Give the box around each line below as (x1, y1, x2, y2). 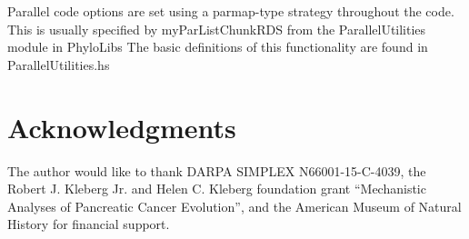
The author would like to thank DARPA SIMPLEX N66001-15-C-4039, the (7, 161, 426, 180)
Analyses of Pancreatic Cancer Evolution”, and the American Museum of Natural (7, 196, 462, 215)
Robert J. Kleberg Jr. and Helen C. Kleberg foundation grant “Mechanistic (7, 179, 426, 198)
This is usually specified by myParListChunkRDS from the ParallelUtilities (7, 19, 426, 38)
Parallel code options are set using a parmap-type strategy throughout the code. (7, 2, 454, 20)
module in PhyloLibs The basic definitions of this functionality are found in (7, 37, 428, 56)
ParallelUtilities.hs (7, 55, 110, 74)
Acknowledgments (7, 108, 236, 145)
